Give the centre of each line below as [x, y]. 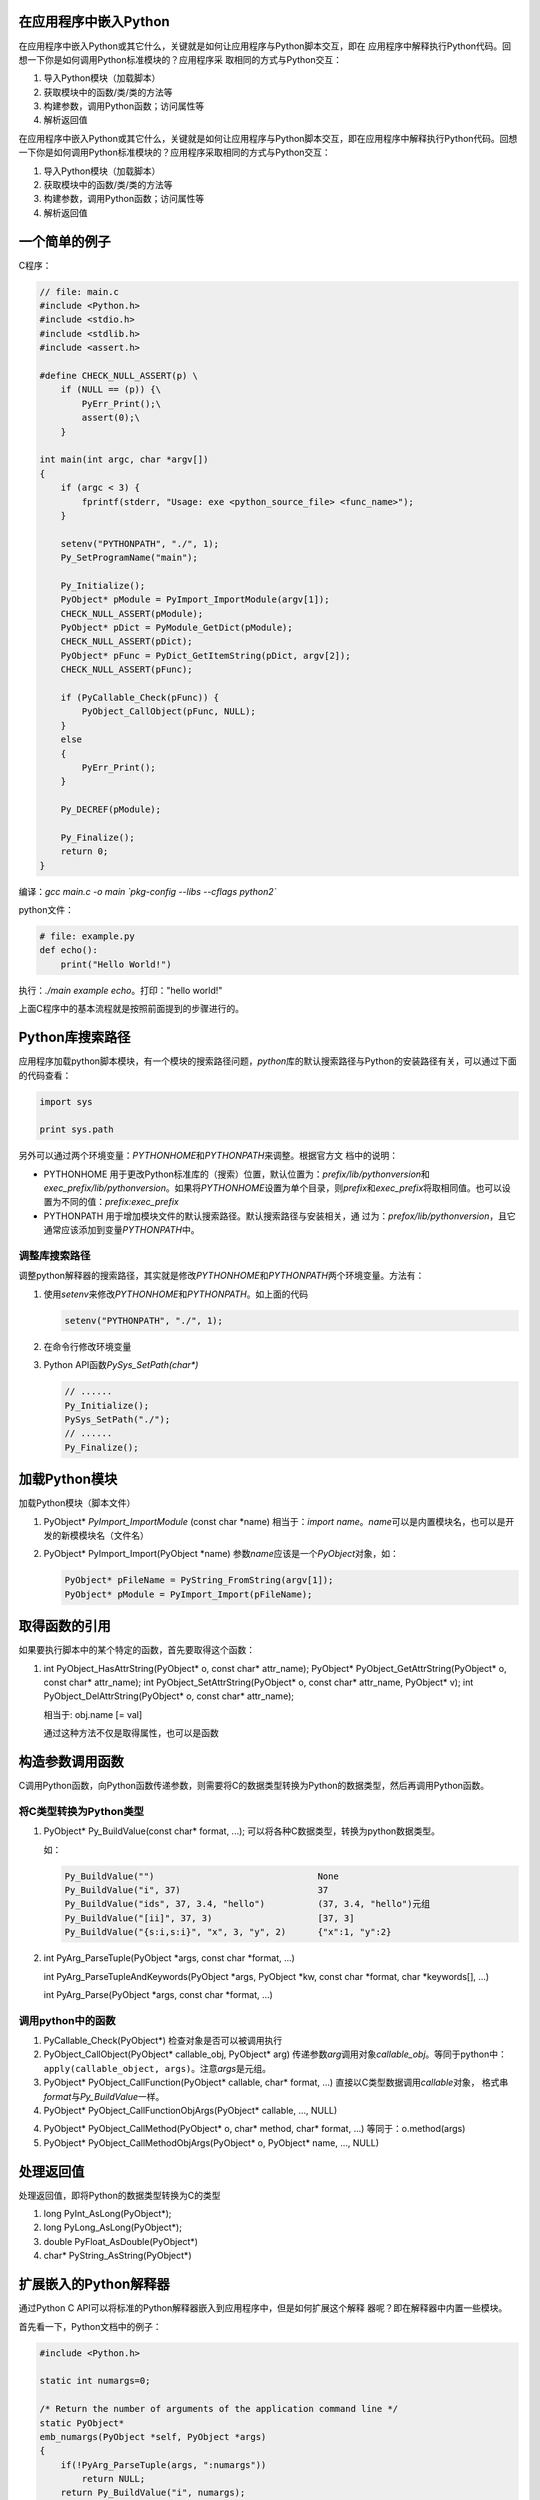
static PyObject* [82, 2423]
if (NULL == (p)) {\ [111, 389]
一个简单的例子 [64, 241]
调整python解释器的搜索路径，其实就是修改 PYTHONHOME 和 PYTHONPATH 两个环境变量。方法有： [221, 1276]
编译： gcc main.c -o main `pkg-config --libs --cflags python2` [147, 891]
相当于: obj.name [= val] [93, 1714]
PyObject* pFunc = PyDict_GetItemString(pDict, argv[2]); [205, 655]
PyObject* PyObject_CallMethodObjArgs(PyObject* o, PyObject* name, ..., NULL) [211, 2142]
